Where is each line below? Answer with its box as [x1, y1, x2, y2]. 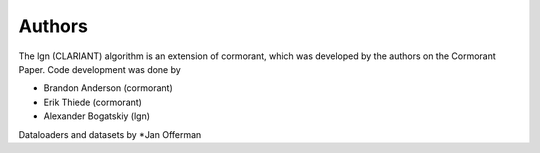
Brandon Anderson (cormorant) [43, 82, 174, 94]
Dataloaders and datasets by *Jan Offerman [18, 128, 202, 140]
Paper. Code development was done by [18, 63, 182, 75]
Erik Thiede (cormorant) [43, 96, 142, 108]
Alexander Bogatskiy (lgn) [43, 110, 150, 122]
